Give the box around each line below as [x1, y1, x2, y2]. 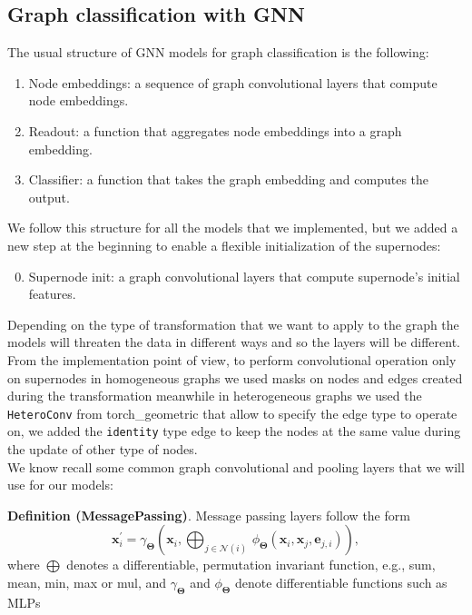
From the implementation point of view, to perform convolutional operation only [7, 350, 457, 369]
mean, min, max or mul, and [7, 572, 167, 591]
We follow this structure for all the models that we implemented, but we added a [7, 218, 458, 237]
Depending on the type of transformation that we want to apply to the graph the [7, 314, 459, 333]
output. [28, 187, 70, 206]
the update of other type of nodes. [7, 440, 198, 459]
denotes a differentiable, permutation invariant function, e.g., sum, [66, 555, 436, 574]
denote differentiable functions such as [235, 572, 447, 591]
